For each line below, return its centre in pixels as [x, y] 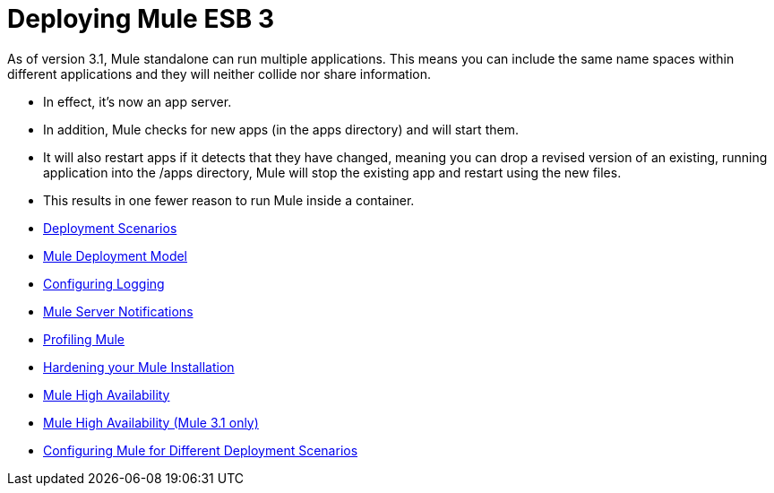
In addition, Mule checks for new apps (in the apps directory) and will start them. [281, 129]
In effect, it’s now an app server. [138, 101]
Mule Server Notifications [118, 311]
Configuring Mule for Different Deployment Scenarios [201, 450]
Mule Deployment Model [116, 255]
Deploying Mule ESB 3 [141, 19]
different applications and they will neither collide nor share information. [219, 74]
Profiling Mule [84, 339]
